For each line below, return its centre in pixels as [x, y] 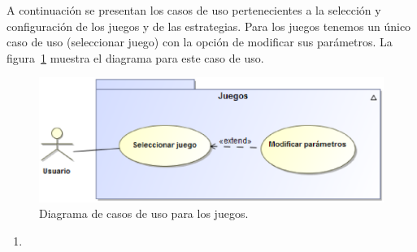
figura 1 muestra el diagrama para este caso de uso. [135, 57]
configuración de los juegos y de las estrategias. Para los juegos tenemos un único [209, 26]
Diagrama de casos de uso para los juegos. [144, 213]
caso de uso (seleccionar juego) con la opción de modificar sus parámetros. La [200, 42]
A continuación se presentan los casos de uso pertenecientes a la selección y [194, 10]
